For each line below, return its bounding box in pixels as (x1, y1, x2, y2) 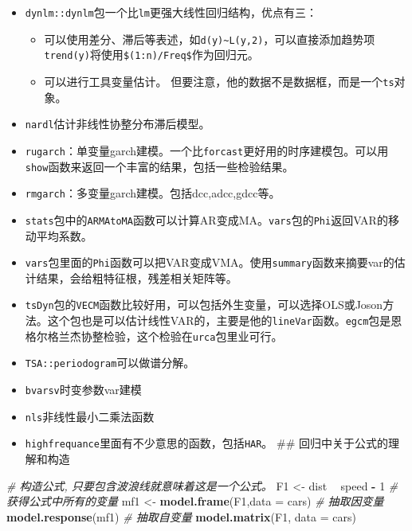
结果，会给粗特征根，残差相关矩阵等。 (36, 269, 237, 286)
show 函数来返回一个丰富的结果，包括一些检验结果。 (25, 158, 294, 174)
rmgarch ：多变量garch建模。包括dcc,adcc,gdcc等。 (25, 185, 281, 201)
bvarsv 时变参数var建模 (25, 381, 142, 397)
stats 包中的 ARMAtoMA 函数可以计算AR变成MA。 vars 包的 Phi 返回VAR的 (25, 211, 388, 228)
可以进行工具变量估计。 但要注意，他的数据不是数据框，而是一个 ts (44, 72, 394, 89)
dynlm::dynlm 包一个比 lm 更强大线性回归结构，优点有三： (25, 4, 318, 20)
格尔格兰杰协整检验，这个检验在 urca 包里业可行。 (25, 327, 283, 344)
